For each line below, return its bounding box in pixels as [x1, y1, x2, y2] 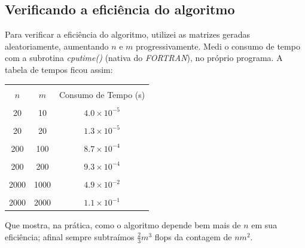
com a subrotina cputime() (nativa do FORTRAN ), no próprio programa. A [5, 51, 283, 64]
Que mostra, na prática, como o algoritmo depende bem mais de [5, 219, 241, 231]
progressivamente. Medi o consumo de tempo [136, 39, 300, 52]
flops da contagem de [154, 230, 232, 243]
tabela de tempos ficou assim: [5, 63, 113, 75]
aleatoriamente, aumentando [5, 39, 109, 52]
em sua [251, 219, 277, 231]
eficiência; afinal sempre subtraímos [5, 230, 135, 243]
